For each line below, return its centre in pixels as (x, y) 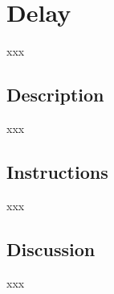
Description (55, 95)
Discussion (51, 248)
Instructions (57, 171)
